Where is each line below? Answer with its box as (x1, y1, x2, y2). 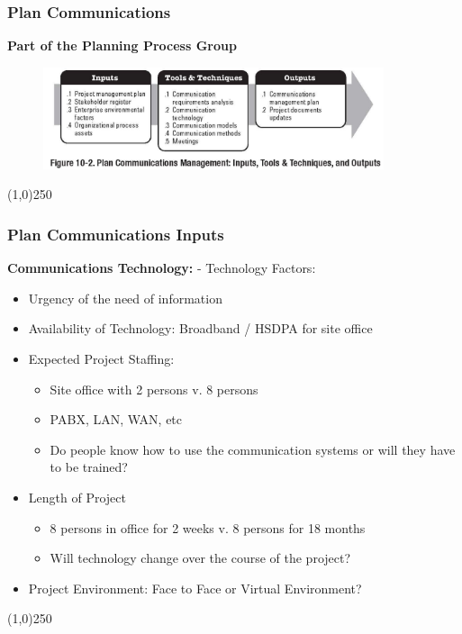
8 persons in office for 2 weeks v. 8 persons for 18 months (50, 518, 366, 537)
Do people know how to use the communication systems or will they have (50, 439, 456, 458)
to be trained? (50, 457, 128, 476)
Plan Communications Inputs (7, 222, 224, 245)
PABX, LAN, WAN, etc (50, 410, 183, 429)
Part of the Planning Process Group (7, 36, 237, 55)
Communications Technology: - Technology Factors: (7, 258, 316, 277)
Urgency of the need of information (28, 288, 222, 307)
